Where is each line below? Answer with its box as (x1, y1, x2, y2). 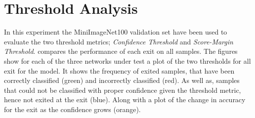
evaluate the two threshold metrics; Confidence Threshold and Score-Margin (4, 36, 233, 46)
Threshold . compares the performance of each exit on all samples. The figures (4, 46, 238, 56)
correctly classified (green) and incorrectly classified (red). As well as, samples (4, 75, 240, 85)
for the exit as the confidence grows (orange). (4, 104, 141, 114)
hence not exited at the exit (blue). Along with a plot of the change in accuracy (4, 94, 246, 105)
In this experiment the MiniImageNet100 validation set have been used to (4, 27, 227, 37)
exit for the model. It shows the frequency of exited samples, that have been (4, 65, 235, 76)
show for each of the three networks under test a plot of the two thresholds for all (4, 55, 251, 66)
